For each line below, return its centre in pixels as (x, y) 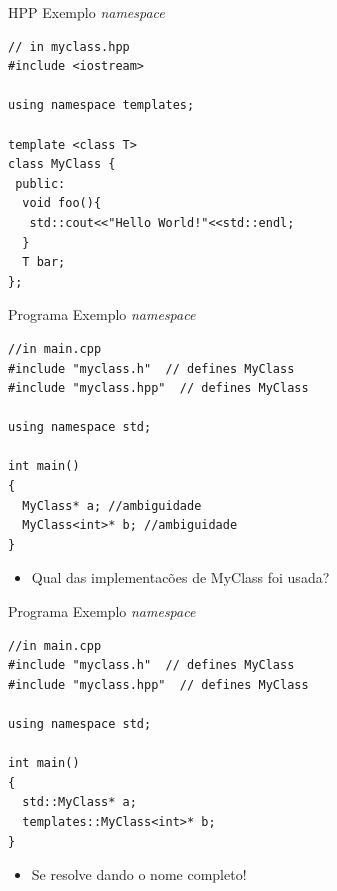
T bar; (44, 262)
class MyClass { (62, 164)
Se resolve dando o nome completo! (139, 874)
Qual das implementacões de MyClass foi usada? (180, 577)
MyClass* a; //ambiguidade (112, 505)
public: (40, 183)
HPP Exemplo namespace (86, 12)
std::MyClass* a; (79, 802)
